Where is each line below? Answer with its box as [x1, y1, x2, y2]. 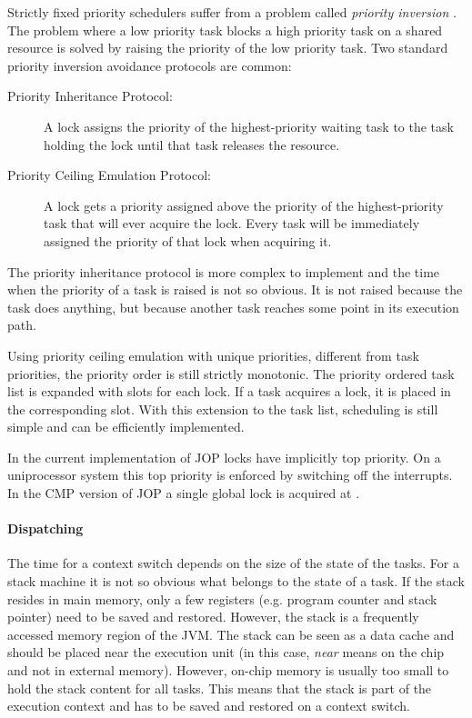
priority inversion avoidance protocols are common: [7, 55, 292, 75]
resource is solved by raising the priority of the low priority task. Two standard [7, 38, 448, 57]
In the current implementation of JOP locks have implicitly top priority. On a [7, 447, 441, 466]
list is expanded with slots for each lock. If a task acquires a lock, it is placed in [7, 382, 451, 401]
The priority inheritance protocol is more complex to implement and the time [7, 262, 440, 281]
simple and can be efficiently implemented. [7, 417, 245, 436]
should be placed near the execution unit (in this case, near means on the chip [7, 643, 445, 662]
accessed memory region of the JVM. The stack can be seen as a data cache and [7, 624, 455, 643]
